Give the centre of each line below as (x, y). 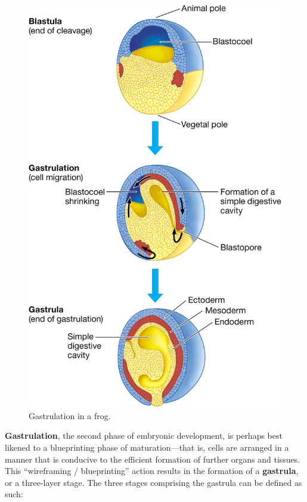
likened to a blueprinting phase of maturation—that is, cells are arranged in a (147, 447)
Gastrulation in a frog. (70, 415)
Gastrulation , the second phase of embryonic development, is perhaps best (144, 436)
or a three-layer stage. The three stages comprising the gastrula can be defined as (153, 482)
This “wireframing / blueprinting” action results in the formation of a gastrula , (152, 471)
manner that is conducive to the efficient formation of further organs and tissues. (153, 459)
